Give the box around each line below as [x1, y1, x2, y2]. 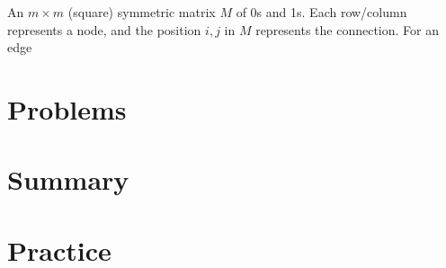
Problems [7, 90, 127, 127]
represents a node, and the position [7, 20, 201, 39]
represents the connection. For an [255, 20, 440, 39]
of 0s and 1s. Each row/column [236, 3, 407, 21]
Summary [7, 161, 129, 198]
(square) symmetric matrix [67, 3, 216, 21]
